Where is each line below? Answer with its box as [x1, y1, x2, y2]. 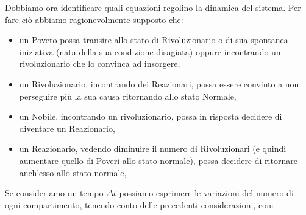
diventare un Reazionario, [19, 121, 115, 134]
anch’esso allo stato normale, [19, 166, 127, 179]
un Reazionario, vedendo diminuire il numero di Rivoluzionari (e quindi [19, 142, 286, 155]
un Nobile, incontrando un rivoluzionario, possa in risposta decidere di [19, 110, 282, 123]
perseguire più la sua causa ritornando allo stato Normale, [19, 89, 237, 102]
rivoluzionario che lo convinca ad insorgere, [19, 57, 180, 70]
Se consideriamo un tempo [5, 186, 104, 199]
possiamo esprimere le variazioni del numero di [119, 186, 294, 199]
